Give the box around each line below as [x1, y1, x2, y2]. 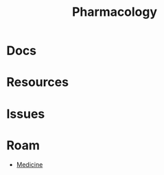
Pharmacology [71, 4, 158, 20]
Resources [6, 74, 69, 90]
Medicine [16, 160, 43, 169]
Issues [6, 106, 45, 121]
